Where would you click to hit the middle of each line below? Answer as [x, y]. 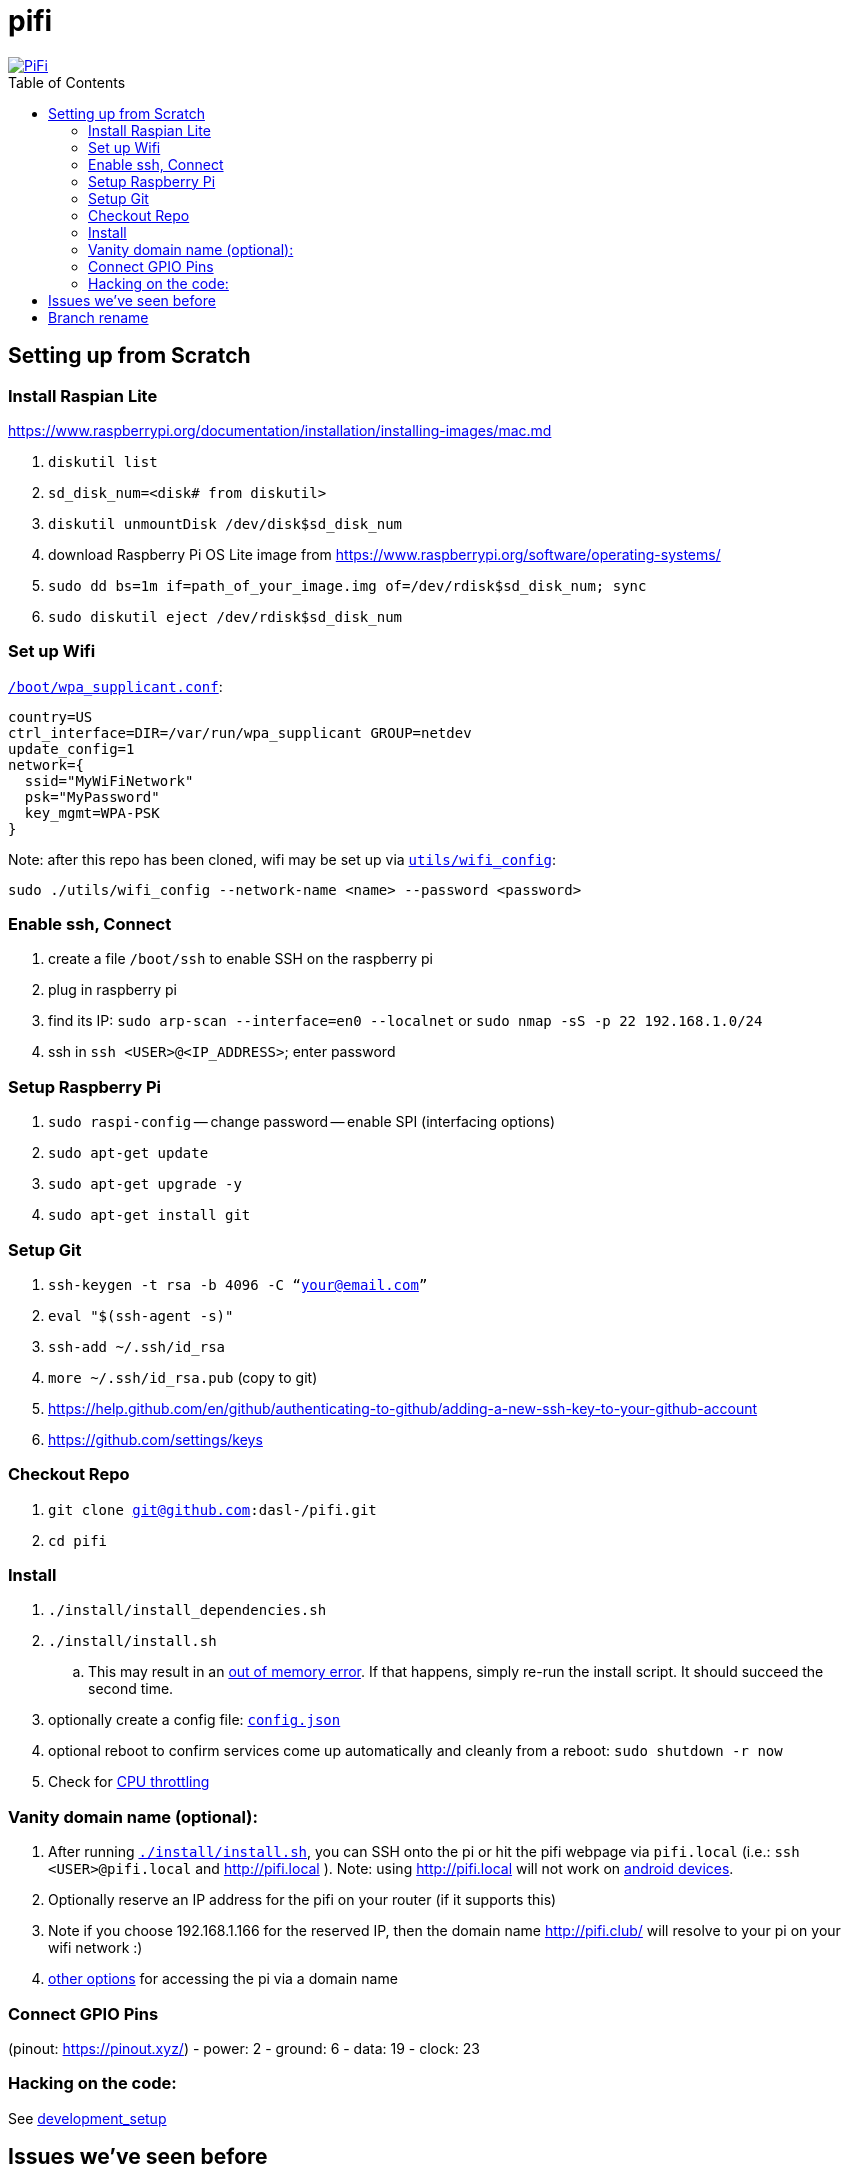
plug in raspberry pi [112, 990]
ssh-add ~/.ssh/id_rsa [137, 1346]
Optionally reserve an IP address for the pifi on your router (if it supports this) [302, 1900]
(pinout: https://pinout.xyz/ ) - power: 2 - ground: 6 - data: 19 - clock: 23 [244, 2048]
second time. [131, 1689]
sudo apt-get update [128, 1153]
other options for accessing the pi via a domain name [223, 1979]
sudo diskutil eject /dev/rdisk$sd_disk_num [225, 616]
